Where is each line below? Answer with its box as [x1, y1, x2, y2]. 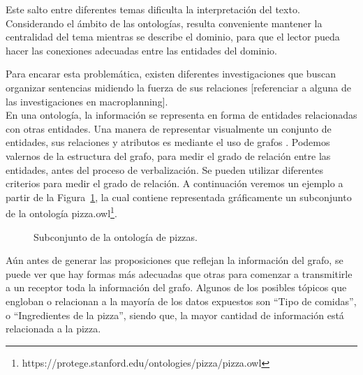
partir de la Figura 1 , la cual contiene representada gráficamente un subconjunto [6, 189, 352, 204]
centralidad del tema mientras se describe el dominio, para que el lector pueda [6, 29, 340, 44]
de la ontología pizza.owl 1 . [6, 204, 117, 220]
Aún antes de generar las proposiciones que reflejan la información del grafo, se [6, 253, 343, 267]
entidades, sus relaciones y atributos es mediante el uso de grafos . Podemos [6, 135, 330, 149]
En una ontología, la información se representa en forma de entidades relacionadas [6, 108, 357, 122]
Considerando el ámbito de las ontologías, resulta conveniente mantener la [6, 15, 323, 30]
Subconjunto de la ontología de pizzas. [34, 229, 198, 244]
